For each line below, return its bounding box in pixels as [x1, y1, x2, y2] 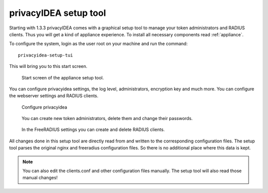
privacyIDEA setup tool [9, 7, 106, 18]
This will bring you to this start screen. [9, 64, 88, 69]
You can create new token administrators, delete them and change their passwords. [21, 116, 193, 122]
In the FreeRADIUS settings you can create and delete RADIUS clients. [21, 127, 165, 132]
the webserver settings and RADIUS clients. [9, 93, 99, 99]
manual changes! [22, 175, 58, 181]
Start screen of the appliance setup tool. [21, 74, 104, 80]
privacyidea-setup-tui [18, 52, 73, 58]
